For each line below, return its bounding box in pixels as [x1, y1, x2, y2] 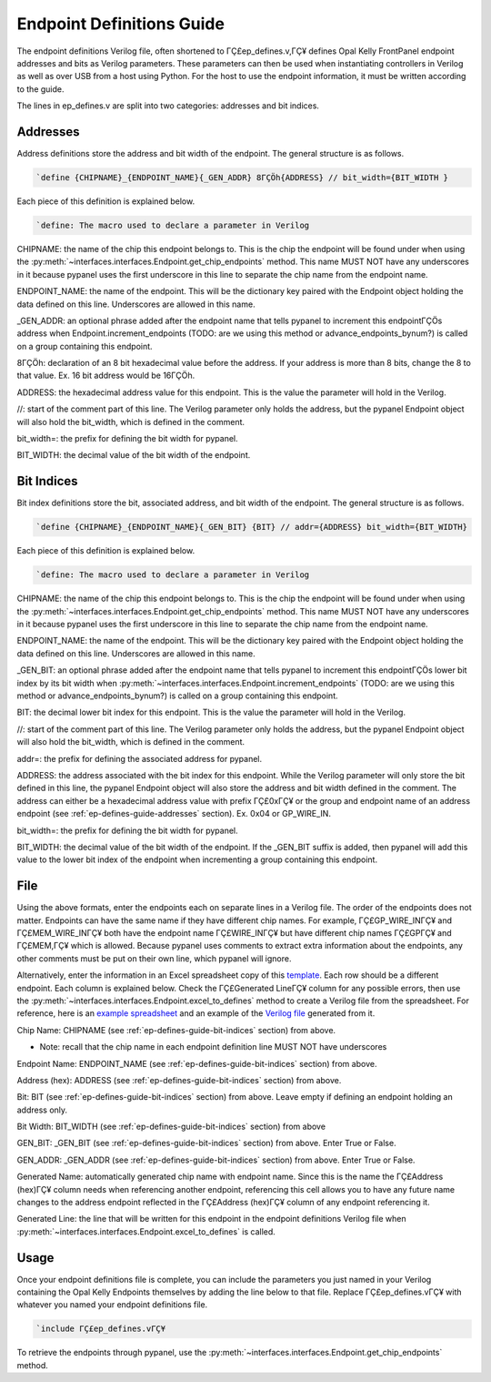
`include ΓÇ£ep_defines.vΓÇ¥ [35, 1324, 166, 1334]
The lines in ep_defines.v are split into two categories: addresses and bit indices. [16, 100, 320, 111]
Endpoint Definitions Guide [16, 14, 225, 34]
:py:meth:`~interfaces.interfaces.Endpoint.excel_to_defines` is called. [16, 1225, 276, 1237]
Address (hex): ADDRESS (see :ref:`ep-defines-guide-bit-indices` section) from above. [16, 1074, 342, 1085]
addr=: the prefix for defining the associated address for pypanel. [16, 753, 263, 764]
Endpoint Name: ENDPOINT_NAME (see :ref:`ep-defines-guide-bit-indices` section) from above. [16, 1058, 377, 1069]
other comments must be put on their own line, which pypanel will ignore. [16, 952, 292, 964]
